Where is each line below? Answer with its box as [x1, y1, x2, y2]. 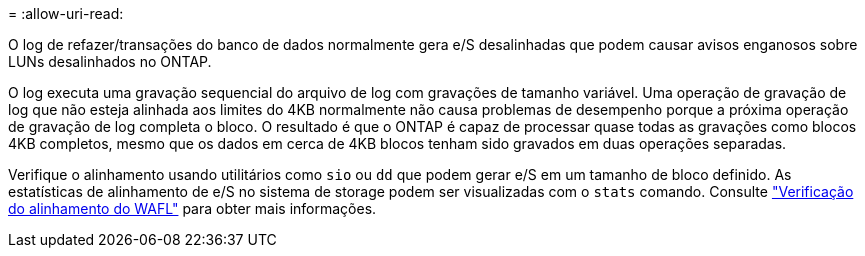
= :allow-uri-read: [8, 5, 124, 22]
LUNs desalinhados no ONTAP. [8, 53, 212, 70]
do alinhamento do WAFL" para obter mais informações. [8, 200, 377, 217]
